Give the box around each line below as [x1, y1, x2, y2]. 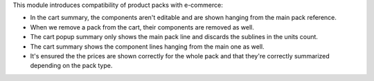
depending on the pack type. [30, 62, 113, 70]
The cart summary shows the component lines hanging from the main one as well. [30, 42, 265, 51]
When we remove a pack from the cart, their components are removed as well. [30, 23, 254, 31]
